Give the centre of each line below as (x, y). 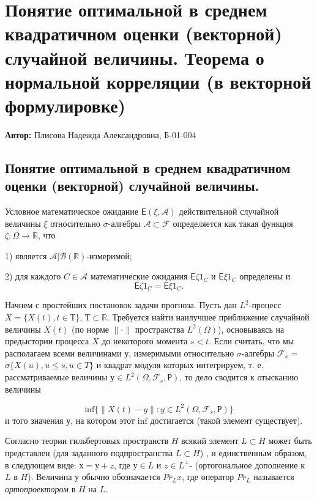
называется (274, 477)
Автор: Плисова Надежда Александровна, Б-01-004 (101, 134)
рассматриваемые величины (56, 377)
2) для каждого (33, 276)
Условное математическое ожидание (72, 211)
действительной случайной (229, 211)
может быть (290, 441)
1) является (26, 255)
